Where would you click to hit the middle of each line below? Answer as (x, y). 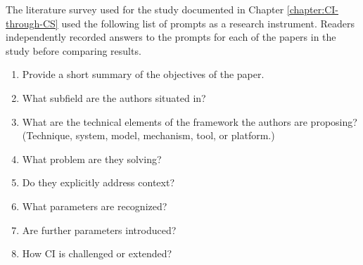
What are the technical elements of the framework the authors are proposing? (190, 121)
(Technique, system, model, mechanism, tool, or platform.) (148, 135)
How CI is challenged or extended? (97, 253)
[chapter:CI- (312, 9)
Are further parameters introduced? (99, 230)
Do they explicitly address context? (98, 182)
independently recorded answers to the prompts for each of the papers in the (171, 37)
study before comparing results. (74, 50)
